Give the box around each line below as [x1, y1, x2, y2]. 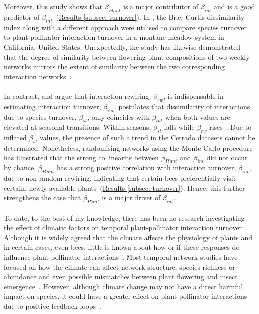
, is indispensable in [163, 90, 224, 101]
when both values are [165, 111, 230, 122]
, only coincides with [87, 111, 150, 122]
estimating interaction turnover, [4, 101, 101, 111]
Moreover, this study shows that [4, 1, 103, 12]
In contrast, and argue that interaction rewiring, [4, 90, 151, 101]
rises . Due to [209, 122, 252, 132]
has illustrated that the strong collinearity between [4, 152, 159, 162]
